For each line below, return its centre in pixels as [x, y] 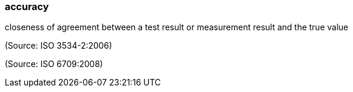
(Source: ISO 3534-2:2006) [59, 46]
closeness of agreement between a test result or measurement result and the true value [176, 27]
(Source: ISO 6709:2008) [54, 64]
